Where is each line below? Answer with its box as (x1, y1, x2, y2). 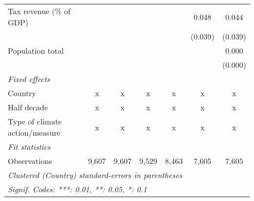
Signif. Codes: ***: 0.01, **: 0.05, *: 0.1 (8, 183, 147, 195)
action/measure (8, 127, 61, 138)
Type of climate (8, 116, 62, 127)
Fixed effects (8, 73, 50, 84)
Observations (8, 155, 52, 166)
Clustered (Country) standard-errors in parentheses (8, 169, 182, 181)
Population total (8, 45, 64, 56)
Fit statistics (8, 141, 51, 152)
